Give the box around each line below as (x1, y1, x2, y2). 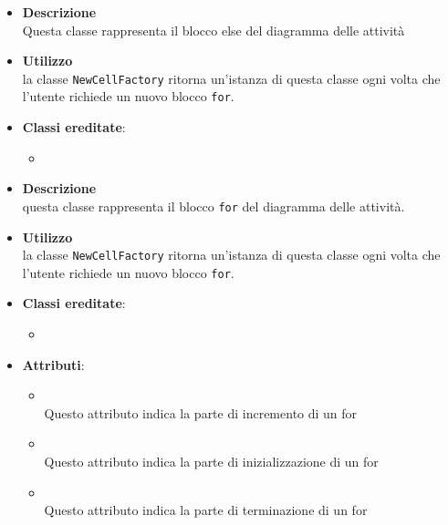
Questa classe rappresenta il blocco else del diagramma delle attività (22, 20, 405, 39)
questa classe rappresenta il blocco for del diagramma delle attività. (22, 196, 405, 215)
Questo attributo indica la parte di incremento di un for (44, 403, 358, 422)
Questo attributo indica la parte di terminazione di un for (44, 500, 368, 520)
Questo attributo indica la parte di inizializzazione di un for (44, 452, 379, 470)
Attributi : (22, 355, 85, 374)
